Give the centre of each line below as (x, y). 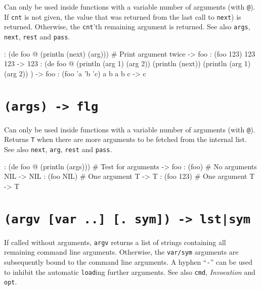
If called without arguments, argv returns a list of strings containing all (115, 242)
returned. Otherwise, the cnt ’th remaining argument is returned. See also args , (127, 27)
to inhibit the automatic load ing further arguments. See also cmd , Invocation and (130, 272)
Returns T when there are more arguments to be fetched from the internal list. (125, 139)
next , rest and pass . (37, 36)
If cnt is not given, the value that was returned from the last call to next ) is (123, 16)
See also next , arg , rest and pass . (58, 149)
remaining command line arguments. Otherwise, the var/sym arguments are (121, 252)
